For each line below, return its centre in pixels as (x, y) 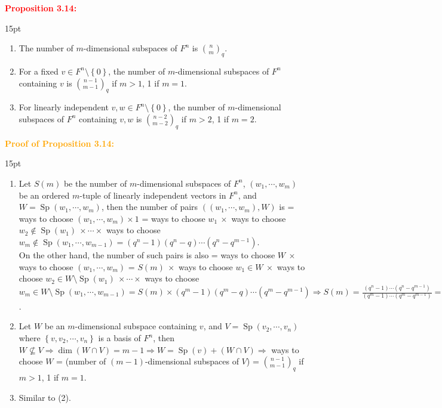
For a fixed (39, 71)
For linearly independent (64, 107)
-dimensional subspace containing (136, 326)
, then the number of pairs (150, 207)
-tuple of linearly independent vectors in (153, 195)
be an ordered (44, 195)
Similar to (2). (45, 397)
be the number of (95, 183)
